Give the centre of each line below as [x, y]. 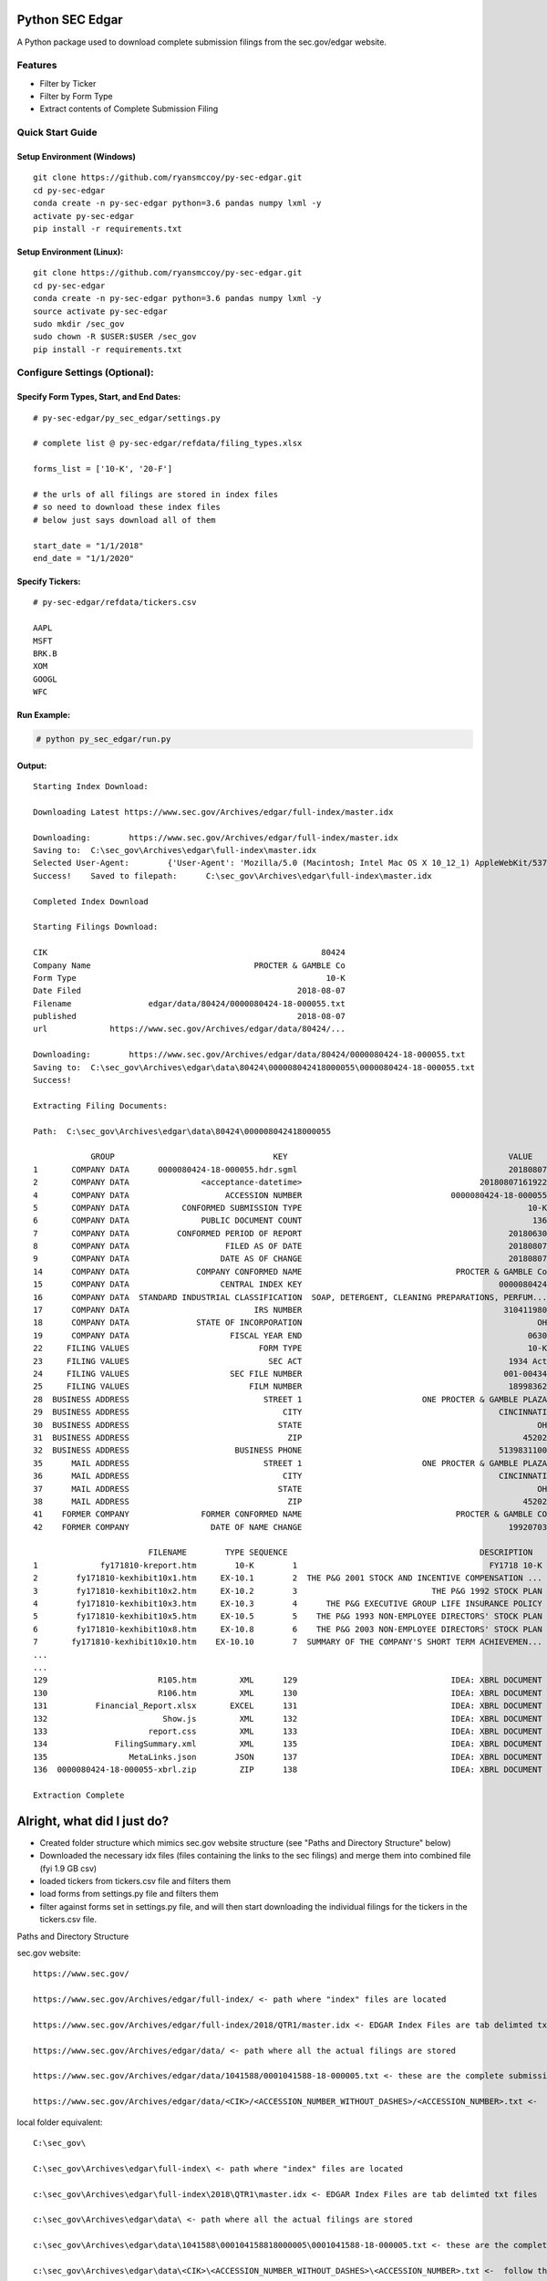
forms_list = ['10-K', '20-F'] [103, 469]
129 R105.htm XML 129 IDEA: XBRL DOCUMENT [288, 1680]
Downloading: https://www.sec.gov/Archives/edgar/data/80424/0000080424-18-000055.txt [249, 1055]
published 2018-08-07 [189, 1016]
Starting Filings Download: [96, 927]
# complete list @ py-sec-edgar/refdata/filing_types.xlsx [168, 443]
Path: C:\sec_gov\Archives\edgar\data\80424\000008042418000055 [182, 1131]
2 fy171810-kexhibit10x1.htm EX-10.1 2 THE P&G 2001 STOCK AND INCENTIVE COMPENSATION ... [288, 1578]
